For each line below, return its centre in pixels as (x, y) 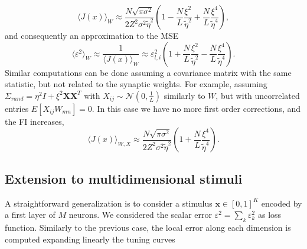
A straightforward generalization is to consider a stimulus (109, 203)
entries (17, 108)
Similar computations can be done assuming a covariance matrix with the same (148, 72)
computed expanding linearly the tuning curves (90, 239)
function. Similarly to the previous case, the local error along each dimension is (148, 227)
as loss (270, 215)
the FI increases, (35, 121)
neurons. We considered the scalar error (140, 215)
